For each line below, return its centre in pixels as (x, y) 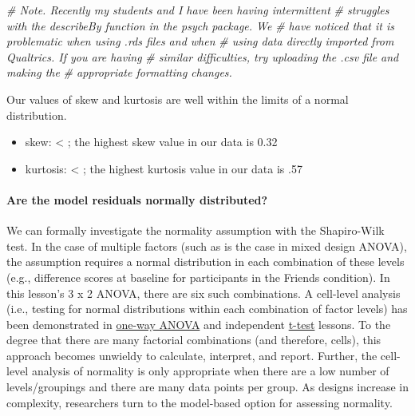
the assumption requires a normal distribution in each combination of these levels (206, 261)
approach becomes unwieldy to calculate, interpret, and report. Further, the (192, 355)
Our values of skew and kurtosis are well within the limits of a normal (178, 99)
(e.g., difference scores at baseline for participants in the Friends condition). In (198, 277)
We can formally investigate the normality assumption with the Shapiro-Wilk (196, 230)
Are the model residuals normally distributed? (137, 199)
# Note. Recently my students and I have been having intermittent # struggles (198, 10)
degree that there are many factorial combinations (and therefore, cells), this (194, 340)
